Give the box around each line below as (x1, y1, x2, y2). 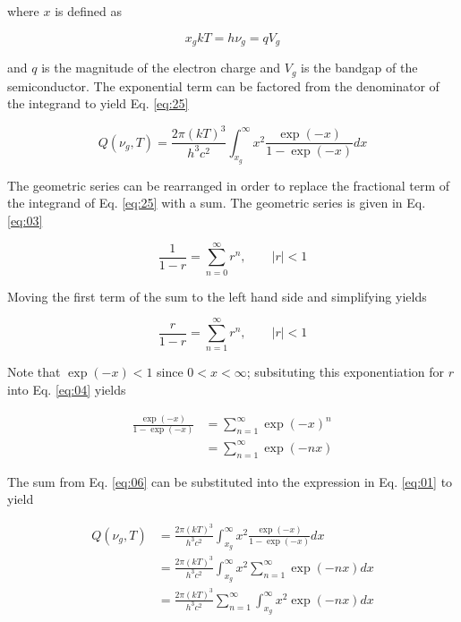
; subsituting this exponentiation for (246, 362, 445, 381)
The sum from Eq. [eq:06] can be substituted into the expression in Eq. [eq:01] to (7, 472, 453, 490)
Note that (7, 362, 61, 381)
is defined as (55, 2, 122, 20)
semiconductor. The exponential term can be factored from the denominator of (7, 76, 440, 95)
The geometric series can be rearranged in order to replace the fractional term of (7, 175, 450, 194)
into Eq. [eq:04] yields (7, 380, 126, 399)
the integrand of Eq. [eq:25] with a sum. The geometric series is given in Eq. (7, 193, 426, 212)
